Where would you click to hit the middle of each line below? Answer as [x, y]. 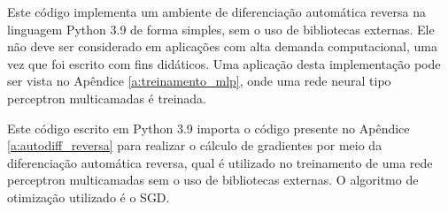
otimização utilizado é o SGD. [89, 197]
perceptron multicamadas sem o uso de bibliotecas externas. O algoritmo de [213, 180]
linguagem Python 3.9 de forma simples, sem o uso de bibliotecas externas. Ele [221, 29]
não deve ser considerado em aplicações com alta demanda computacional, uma [222, 46]
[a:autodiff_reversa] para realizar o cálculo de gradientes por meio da [195, 145]
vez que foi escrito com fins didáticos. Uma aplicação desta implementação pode [224, 63]
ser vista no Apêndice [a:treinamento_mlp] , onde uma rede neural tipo [199, 81]
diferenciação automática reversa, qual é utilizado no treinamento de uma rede [220, 162]
